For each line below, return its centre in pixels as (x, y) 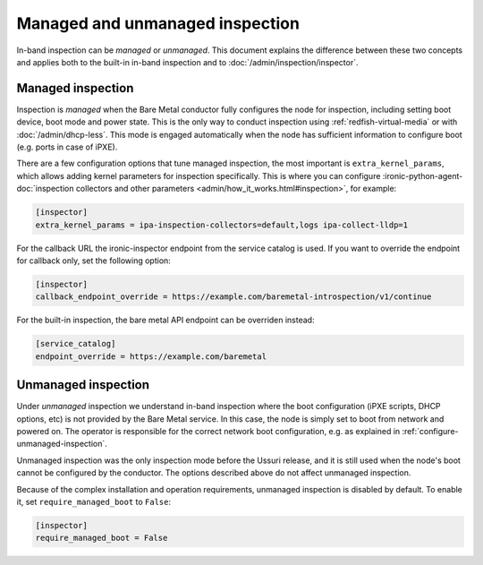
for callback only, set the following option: (94, 261)
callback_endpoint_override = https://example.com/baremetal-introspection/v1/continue (233, 297)
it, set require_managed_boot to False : (94, 501)
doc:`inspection (45, 189)
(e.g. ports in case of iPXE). (67, 147)
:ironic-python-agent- (423, 175)
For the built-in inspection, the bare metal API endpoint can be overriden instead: (165, 320)
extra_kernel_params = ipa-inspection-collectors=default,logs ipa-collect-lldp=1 (222, 225)
